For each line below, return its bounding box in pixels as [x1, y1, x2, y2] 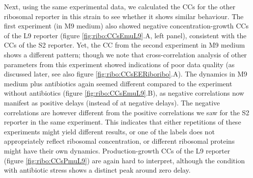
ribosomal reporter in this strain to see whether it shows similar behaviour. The [4, 11, 244, 21]
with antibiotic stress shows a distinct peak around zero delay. [4, 165, 191, 175]
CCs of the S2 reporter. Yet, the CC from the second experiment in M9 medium [4, 40, 245, 50]
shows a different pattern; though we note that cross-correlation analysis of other [4, 49, 247, 59]
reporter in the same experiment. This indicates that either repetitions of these [4, 117, 241, 127]
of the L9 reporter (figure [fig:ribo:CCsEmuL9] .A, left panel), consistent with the [4, 30, 247, 40]
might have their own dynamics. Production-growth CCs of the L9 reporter [4, 145, 230, 155]
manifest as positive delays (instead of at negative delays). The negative [4, 97, 220, 107]
